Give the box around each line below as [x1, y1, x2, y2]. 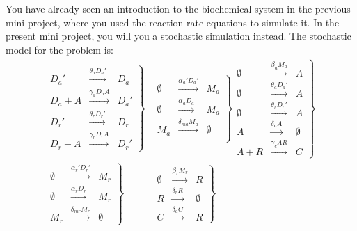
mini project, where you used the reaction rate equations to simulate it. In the [6, 15, 340, 29]
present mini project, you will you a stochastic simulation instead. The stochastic [6, 29, 351, 43]
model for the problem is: [6, 42, 113, 56]
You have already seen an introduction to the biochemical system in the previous [6, 1, 351, 15]
